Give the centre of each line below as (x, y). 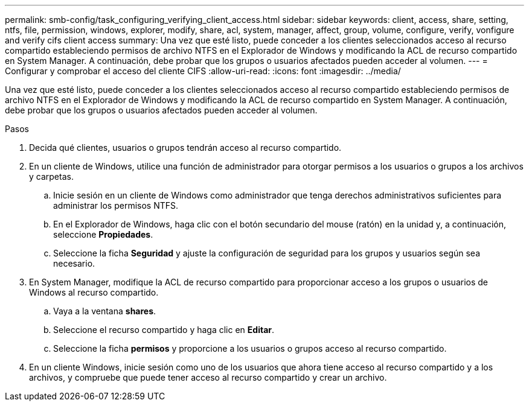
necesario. (74, 263)
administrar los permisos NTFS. (116, 205)
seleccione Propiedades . (103, 234)
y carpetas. (51, 176)
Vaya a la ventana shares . (105, 311)
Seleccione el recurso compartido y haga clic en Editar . (164, 330)
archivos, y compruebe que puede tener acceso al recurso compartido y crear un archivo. (208, 377)
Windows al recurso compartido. (94, 292)
